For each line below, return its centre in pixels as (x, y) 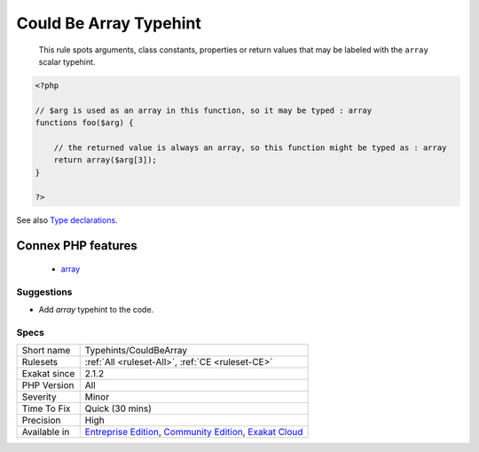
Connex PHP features (77, 246)
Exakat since (48, 374)
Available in (46, 432)
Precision (41, 420)
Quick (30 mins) (118, 408)
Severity (39, 397)
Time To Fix (46, 408)
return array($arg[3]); (105, 160)
